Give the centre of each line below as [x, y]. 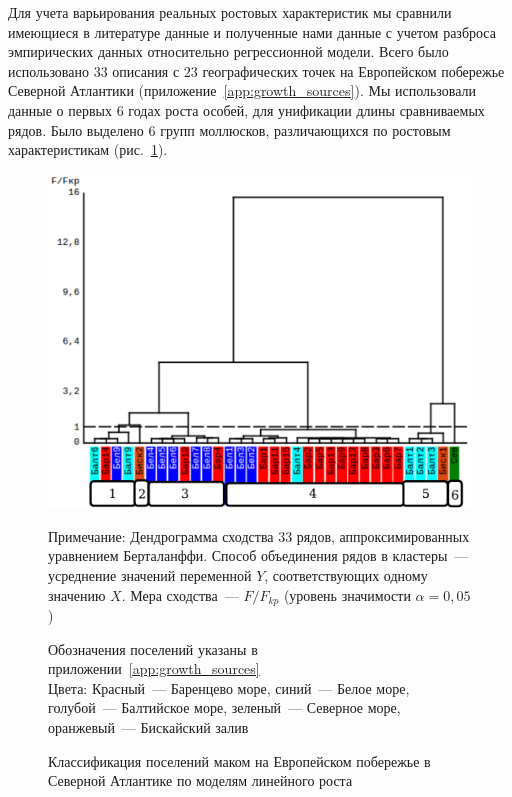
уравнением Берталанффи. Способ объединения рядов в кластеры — [258, 555]
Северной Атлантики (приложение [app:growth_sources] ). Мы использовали [242, 90]
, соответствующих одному [346, 575]
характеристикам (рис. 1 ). [88, 149]
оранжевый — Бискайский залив [148, 727]
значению [77, 594]
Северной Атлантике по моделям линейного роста [200, 780]
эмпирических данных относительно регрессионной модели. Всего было [228, 51]
